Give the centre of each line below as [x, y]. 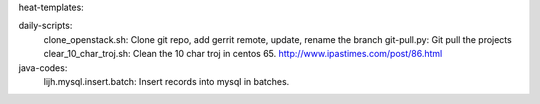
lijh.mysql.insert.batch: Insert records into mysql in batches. [166, 81]
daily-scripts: [45, 26]
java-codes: [43, 67]
